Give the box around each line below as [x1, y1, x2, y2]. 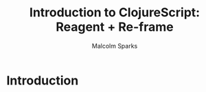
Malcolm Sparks [91, 42, 138, 50]
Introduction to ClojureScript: [29, 5, 201, 20]
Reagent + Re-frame [55, 19, 174, 35]
